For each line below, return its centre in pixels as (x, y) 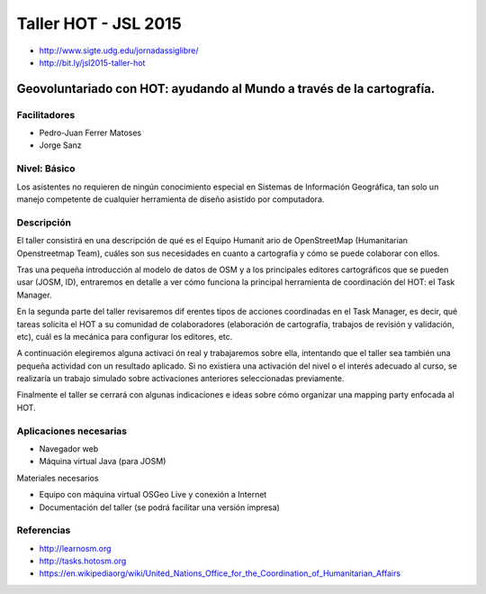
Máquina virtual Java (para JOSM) (103, 461)
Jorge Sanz (60, 145)
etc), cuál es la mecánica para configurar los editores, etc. (125, 336)
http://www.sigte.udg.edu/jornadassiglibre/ (119, 50)
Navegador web (69, 448)
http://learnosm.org (75, 548)
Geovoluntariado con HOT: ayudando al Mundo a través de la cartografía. (226, 89)
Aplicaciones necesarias (72, 431)
